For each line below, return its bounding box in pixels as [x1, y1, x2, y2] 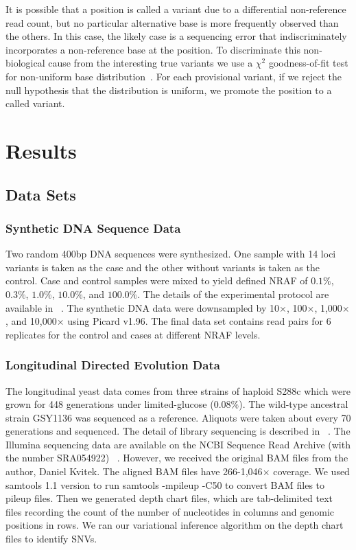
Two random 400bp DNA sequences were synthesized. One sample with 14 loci [5, 247, 336, 261]
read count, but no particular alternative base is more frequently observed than [5, 15, 339, 30]
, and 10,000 [5, 314, 57, 328]
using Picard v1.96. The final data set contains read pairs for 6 [67, 314, 331, 328]
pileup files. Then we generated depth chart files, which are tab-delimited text [5, 491, 333, 505]
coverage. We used [273, 464, 350, 479]
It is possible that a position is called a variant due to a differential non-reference [5, 2, 346, 16]
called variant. [5, 96, 65, 111]
